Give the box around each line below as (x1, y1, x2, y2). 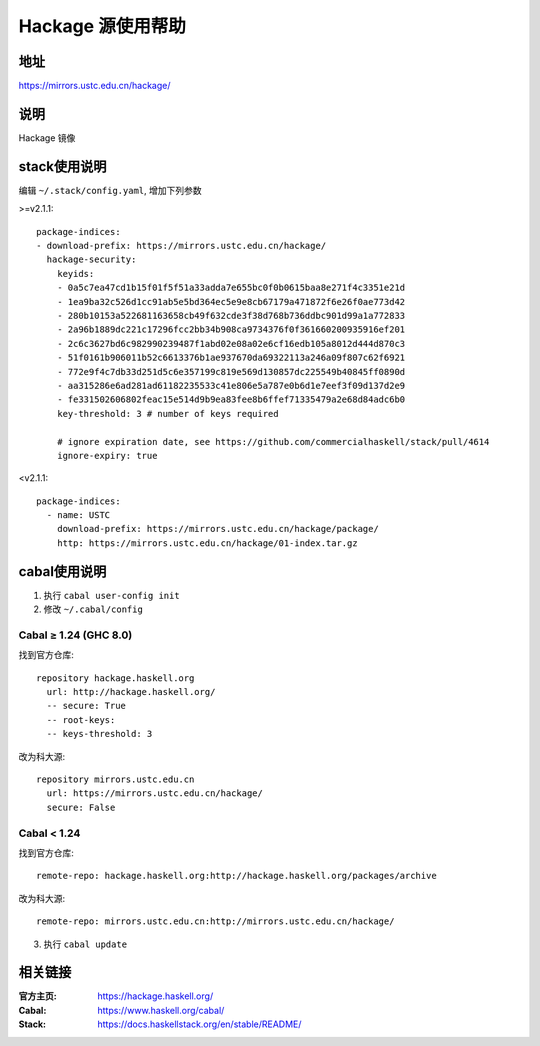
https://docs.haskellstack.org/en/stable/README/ (97, 1018, 302, 1030)
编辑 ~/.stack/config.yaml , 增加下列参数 (18, 184, 202, 196)
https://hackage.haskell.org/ (97, 990, 214, 1002)
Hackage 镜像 (18, 131, 76, 144)
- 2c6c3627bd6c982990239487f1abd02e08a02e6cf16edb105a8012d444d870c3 (56, 338, 406, 349)
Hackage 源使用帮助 (18, 15, 187, 37)
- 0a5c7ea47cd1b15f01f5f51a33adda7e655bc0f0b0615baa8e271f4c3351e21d (56, 282, 406, 294)
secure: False (46, 801, 116, 813)
